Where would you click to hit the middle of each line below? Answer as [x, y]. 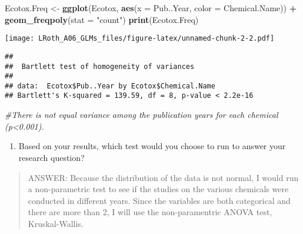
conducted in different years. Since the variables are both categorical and [159, 200]
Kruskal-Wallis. [56, 223]
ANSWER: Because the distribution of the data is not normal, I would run [163, 177]
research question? [51, 157]
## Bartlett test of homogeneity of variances [100, 66]
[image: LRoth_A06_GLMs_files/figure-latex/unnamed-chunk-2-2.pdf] [140, 39]
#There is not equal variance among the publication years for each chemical [141, 115]
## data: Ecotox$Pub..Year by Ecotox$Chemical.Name [110, 86]
